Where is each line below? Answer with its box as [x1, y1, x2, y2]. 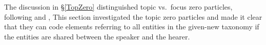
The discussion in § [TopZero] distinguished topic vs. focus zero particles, [4, 2, 233, 12]
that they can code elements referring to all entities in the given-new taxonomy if [4, 21, 259, 32]
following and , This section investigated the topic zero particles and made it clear [4, 11, 262, 22]
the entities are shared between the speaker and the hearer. [4, 31, 190, 41]
